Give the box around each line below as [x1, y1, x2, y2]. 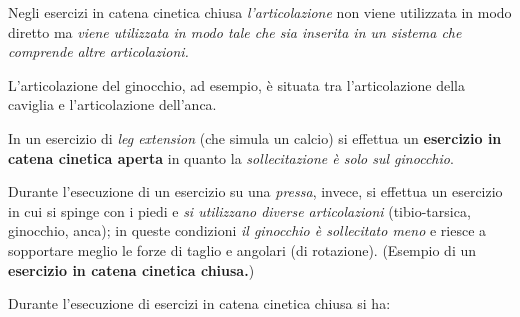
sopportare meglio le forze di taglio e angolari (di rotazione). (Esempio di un [8, 239, 477, 260]
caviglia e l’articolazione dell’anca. [8, 94, 217, 115]
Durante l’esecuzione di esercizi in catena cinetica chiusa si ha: [8, 293, 391, 314]
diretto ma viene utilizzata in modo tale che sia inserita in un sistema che [8, 21, 462, 42]
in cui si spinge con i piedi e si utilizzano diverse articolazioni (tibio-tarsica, [8, 200, 471, 221]
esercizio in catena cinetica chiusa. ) [8, 259, 255, 280]
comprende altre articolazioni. [8, 41, 189, 62]
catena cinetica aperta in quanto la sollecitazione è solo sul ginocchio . [8, 147, 454, 168]
